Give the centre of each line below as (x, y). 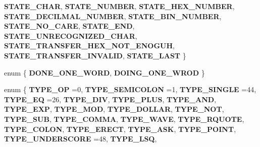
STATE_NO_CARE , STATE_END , (69, 26)
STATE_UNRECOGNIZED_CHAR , (71, 35)
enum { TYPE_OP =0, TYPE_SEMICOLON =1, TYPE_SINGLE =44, (130, 89)
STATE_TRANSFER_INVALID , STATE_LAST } (95, 55)
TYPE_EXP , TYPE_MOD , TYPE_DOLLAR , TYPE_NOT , (114, 109)
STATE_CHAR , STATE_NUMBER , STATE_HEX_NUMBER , (119, 6)
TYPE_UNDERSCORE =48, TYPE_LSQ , (81, 139)
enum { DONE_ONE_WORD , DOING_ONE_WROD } (105, 72)
